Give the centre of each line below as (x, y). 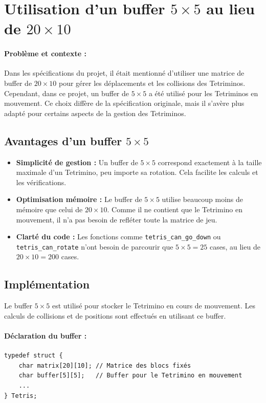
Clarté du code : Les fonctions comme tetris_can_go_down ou (118, 237)
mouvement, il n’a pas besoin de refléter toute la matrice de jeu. (117, 219)
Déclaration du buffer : (46, 335)
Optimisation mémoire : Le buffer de (79, 199)
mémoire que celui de (49, 209)
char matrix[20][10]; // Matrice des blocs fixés (105, 365)
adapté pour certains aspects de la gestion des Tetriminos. (95, 113)
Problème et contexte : (45, 53)
